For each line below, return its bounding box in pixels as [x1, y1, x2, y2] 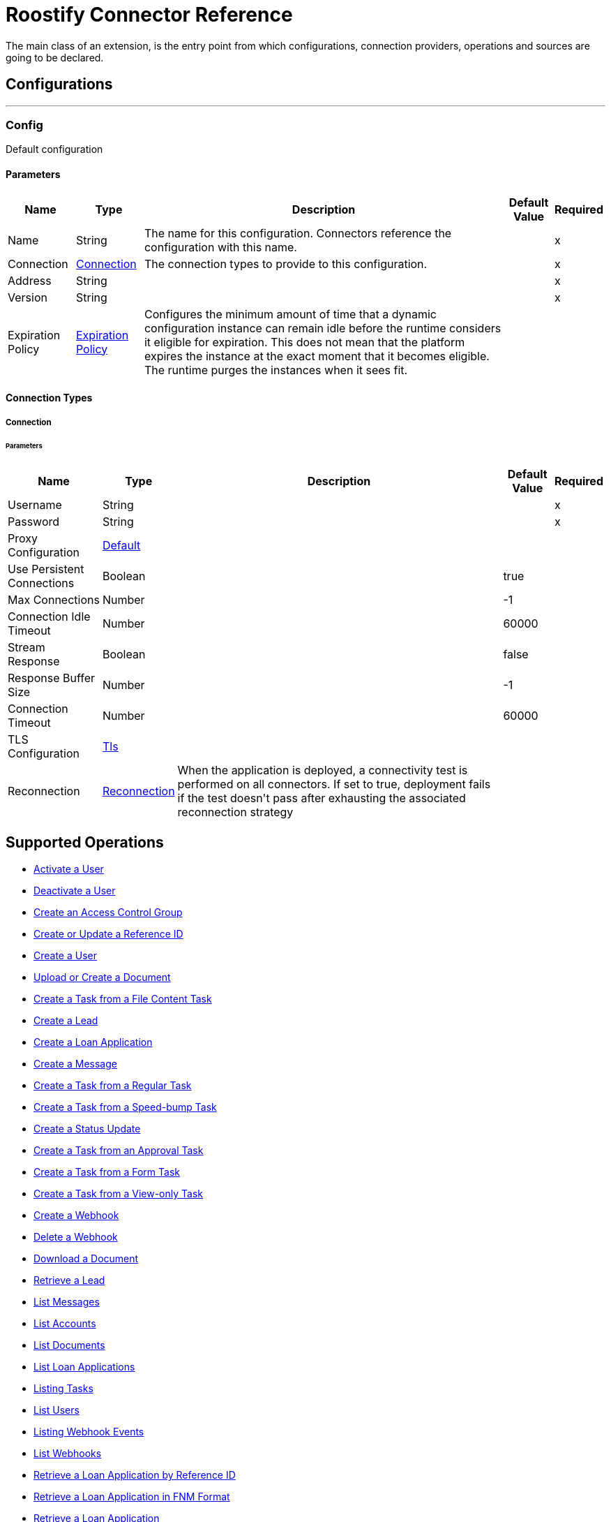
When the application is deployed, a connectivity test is [177, 763, 468, 778]
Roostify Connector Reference [6, 3, 293, 27]
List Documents [33, 1339, 105, 1352]
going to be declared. [6, 51, 104, 64]
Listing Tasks [33, 1382, 93, 1395]
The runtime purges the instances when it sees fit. [144, 362, 408, 377]
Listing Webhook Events [33, 1426, 144, 1438]
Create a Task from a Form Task [33, 1166, 181, 1179]
